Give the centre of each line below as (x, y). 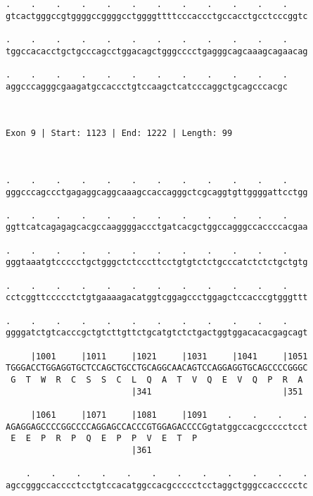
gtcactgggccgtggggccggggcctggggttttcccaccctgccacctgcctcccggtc (157, 16)
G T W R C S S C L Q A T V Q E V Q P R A (157, 380)
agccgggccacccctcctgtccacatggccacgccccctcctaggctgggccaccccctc (157, 485)
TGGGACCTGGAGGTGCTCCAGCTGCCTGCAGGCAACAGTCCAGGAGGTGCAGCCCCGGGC (157, 368)
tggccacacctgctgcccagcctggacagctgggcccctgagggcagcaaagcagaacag (157, 51)
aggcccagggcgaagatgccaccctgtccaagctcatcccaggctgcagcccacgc (147, 86)
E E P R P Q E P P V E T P (104, 439)
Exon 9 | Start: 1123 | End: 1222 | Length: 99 (119, 134)
